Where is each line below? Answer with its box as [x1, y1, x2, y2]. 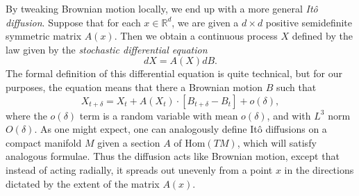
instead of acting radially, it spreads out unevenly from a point [6, 162, 273, 177]
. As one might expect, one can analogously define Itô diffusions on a [34, 122, 327, 136]
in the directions [284, 162, 354, 177]
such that [276, 79, 317, 94]
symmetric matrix [6, 28, 82, 43]
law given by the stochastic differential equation [6, 42, 208, 56]
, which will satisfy [237, 135, 317, 149]
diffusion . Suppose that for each [6, 15, 141, 29]
